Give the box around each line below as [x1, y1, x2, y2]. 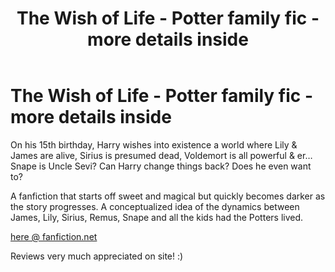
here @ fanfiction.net [10, 230, 98, 242]
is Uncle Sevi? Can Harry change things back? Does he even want [38, 160, 312, 172]
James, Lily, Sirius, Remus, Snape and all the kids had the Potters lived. [10, 211, 304, 223]
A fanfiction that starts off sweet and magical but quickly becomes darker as [10, 190, 326, 202]
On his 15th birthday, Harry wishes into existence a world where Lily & [10, 138, 298, 151]
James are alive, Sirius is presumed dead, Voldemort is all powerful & [10, 149, 295, 161]
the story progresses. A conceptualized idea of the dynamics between [10, 200, 300, 212]
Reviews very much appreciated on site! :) [10, 250, 184, 262]
